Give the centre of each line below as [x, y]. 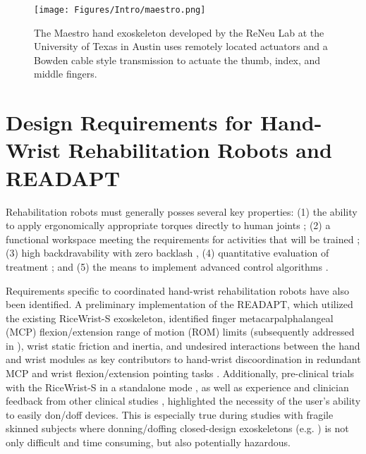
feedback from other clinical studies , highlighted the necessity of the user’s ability [183, 401]
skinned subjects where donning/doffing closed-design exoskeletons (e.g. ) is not [177, 428]
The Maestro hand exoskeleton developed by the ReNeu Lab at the [179, 32]
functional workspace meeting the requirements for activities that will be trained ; [183, 239]
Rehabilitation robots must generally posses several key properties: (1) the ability [182, 211]
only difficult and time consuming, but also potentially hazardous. [148, 442]
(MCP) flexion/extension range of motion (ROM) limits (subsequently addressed [180, 332]
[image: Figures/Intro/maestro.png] [120, 10]
